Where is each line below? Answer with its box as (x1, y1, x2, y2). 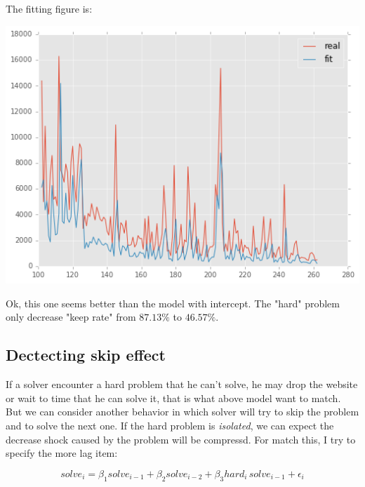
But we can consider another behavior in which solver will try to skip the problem (6, 404, 359, 419)
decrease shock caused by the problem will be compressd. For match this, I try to (6, 432, 356, 446)
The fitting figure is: (6, 1, 93, 15)
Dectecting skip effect (6, 344, 166, 366)
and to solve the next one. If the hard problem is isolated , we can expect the (6, 418, 334, 432)
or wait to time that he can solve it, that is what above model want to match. (6, 390, 341, 405)
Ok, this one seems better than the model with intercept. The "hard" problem (6, 295, 340, 310)
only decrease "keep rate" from (6, 309, 136, 324)
